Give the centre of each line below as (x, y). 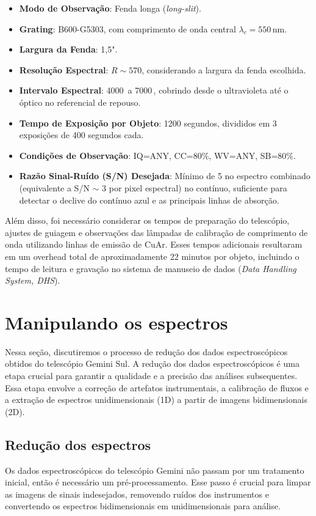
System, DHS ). (33, 280)
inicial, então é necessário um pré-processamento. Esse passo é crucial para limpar (158, 482)
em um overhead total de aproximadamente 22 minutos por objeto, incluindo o (152, 256)
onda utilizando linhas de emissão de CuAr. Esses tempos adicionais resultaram (154, 244)
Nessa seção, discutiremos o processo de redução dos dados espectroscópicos (146, 351)
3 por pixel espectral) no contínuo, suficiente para (195, 187)
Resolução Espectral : (64, 69)
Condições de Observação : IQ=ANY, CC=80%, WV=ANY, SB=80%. (157, 155)
